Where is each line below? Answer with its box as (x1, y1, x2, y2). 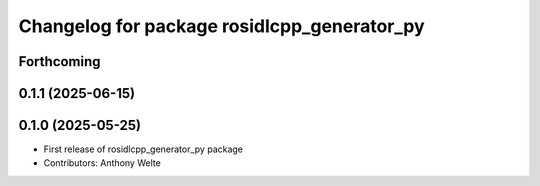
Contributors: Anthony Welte (43, 157, 162, 169)
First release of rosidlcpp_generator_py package (43, 143, 244, 155)
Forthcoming (18, 53, 101, 70)
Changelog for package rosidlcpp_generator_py (18, 15, 425, 37)
